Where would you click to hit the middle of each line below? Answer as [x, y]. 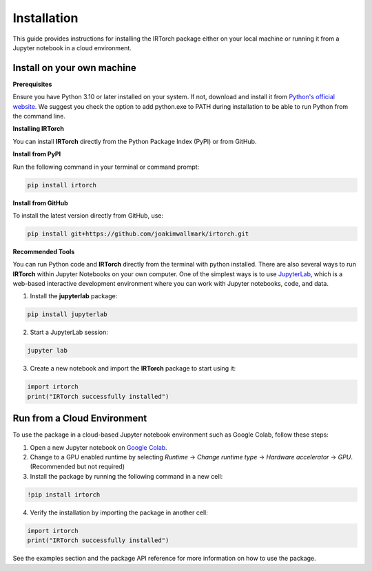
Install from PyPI [37, 154]
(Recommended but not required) [77, 467]
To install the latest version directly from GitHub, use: [88, 215]
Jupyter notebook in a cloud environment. [72, 48]
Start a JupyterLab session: [69, 332]
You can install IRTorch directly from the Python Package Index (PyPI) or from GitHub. [135, 141]
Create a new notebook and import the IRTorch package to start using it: [133, 368]
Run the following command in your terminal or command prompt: [106, 167]
